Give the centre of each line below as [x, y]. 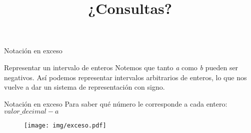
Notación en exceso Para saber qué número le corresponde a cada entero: [116, 103]
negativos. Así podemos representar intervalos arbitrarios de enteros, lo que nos [125, 77]
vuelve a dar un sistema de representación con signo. [84, 87]
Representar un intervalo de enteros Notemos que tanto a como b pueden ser [121, 67]
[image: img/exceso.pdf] [65, 126]
